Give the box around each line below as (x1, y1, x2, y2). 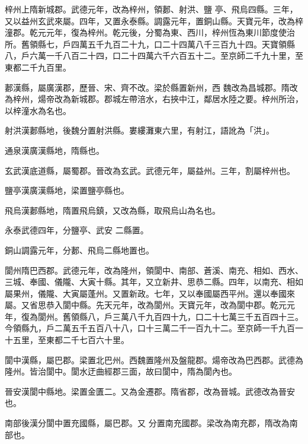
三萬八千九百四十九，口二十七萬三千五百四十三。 (112, 310, 303, 322)
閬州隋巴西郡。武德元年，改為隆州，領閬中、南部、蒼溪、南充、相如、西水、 (5, 264, 303, 276)
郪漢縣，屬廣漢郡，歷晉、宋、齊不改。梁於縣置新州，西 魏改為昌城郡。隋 (5, 81, 290, 93)
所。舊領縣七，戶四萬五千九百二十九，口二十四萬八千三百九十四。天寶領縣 (5, 37, 295, 50)
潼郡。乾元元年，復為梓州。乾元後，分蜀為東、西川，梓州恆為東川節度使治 (5, 26, 295, 39)
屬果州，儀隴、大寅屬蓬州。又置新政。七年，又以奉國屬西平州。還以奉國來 (5, 287, 295, 299)
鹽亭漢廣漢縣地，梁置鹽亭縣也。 (5, 184, 129, 196)
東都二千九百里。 (5, 61, 71, 73)
